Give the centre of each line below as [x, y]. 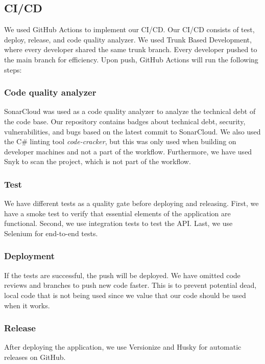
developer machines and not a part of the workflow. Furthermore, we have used [128, 151]
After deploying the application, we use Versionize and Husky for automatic [123, 347]
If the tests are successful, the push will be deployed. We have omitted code [122, 275]
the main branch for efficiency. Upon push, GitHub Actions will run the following [131, 59]
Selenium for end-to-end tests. [51, 233]
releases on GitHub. [35, 357]
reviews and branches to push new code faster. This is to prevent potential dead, [130, 285]
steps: [13, 69]
